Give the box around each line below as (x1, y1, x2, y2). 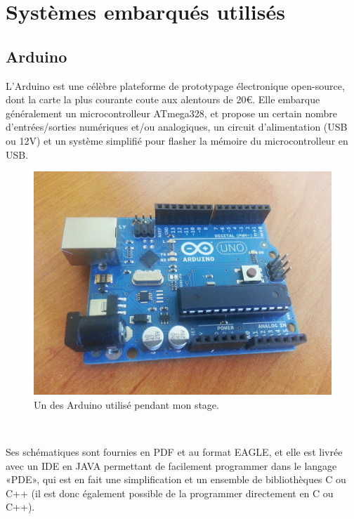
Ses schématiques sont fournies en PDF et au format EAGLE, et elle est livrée (6, 444, 343, 459)
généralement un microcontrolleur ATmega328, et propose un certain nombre (6, 105, 338, 120)
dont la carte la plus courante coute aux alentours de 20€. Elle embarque (6, 92, 320, 107)
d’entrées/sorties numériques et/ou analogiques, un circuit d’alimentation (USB (6, 119, 348, 134)
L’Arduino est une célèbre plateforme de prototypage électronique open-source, (6, 78, 345, 93)
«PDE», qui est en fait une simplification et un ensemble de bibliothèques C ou (6, 472, 346, 487)
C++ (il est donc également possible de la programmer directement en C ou (6, 485, 334, 500)
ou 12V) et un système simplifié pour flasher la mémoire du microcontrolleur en (6, 133, 348, 147)
